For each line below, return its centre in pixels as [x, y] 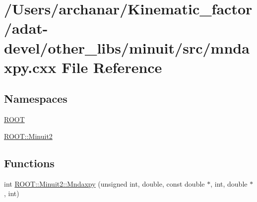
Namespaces [36, 99]
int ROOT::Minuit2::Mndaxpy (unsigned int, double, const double [104, 183]
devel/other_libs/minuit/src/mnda [127, 47]
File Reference [112, 67]
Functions [29, 163]
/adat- [26, 28]
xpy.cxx [30, 67]
